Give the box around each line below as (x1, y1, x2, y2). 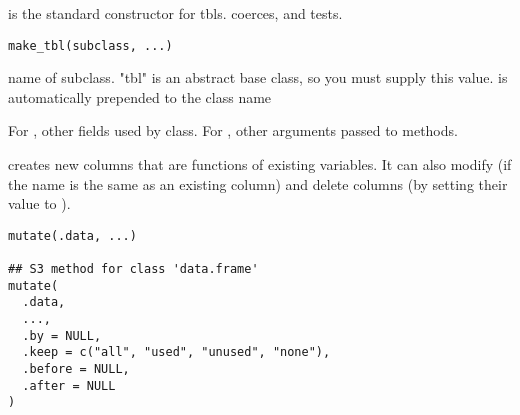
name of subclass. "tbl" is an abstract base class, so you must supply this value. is (8, 67, 508, 88)
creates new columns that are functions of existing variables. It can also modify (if (8, 154, 512, 175)
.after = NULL (22, 378, 116, 393)
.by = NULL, (22, 328, 102, 343)
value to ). (8, 193, 71, 214)
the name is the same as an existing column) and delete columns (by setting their (8, 173, 508, 194)
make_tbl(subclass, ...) (8, 38, 173, 53)
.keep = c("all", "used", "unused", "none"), (22, 345, 331, 360)
